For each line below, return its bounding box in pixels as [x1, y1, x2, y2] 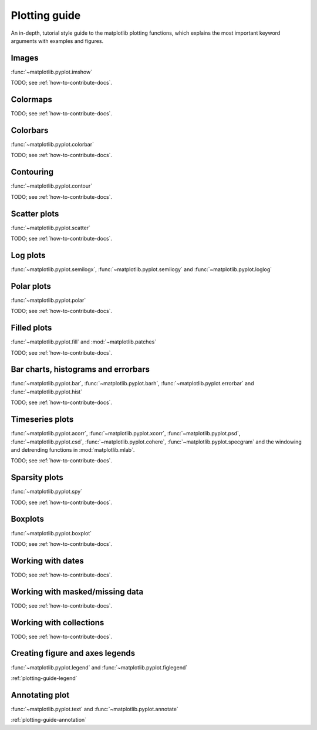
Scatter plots [11, 209, 59, 219]
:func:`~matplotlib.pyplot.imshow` [11, 68, 93, 75]
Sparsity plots [11, 472, 64, 482]
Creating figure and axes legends [11, 648, 135, 658]
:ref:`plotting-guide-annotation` [11, 716, 87, 724]
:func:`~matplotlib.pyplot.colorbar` [11, 141, 94, 148]
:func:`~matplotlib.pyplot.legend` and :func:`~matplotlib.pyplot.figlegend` [11, 664, 188, 671]
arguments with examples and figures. [11, 37, 104, 44]
